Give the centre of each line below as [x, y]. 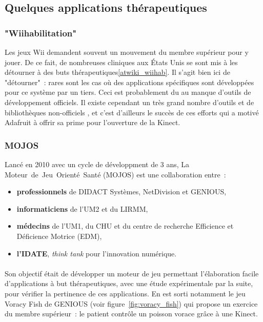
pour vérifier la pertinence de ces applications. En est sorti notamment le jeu [125, 293]
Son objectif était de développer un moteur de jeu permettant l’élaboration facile [132, 273]
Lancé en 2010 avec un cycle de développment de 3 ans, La [97, 164]
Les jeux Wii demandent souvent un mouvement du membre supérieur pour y [127, 52]
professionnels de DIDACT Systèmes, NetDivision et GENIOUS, [122, 192]
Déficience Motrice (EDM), [59, 236]
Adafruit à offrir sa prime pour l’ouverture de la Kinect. [93, 122]
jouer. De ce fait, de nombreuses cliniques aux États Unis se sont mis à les [121, 62]
